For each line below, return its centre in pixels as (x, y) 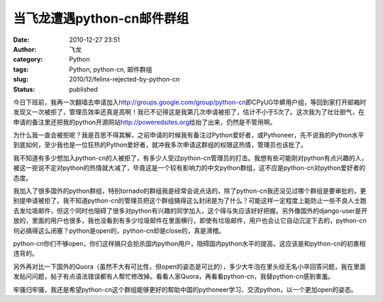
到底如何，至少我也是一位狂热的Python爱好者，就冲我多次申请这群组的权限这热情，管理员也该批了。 (160, 145)
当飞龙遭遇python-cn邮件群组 (101, 18)
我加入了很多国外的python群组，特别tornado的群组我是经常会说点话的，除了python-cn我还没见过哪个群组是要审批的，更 (190, 191)
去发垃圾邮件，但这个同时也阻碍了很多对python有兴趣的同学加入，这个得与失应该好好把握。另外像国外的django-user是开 (190, 211)
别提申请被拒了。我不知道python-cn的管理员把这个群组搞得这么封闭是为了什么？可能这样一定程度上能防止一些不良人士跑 (190, 201)
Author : (25, 49)
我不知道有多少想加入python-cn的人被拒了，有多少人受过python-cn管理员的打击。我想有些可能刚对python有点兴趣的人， (190, 158)
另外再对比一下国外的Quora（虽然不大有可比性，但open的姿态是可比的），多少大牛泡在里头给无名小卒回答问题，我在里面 (189, 267)
